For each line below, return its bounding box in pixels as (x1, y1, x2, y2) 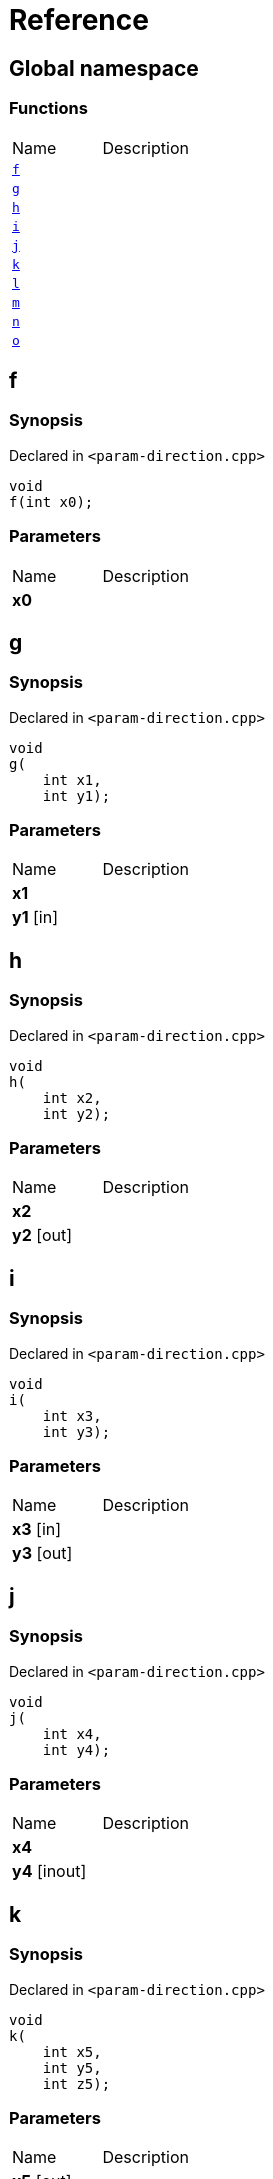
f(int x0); (9, 493, 94, 510)
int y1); (42, 787, 111, 804)
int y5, (42, 2059, 102, 2076)
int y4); (42, 1741, 111, 1758)
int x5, (42, 2043, 102, 2060)
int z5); (42, 2075, 111, 2092)
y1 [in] (12, 907, 59, 928)
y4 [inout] (12, 1861, 87, 1882)
